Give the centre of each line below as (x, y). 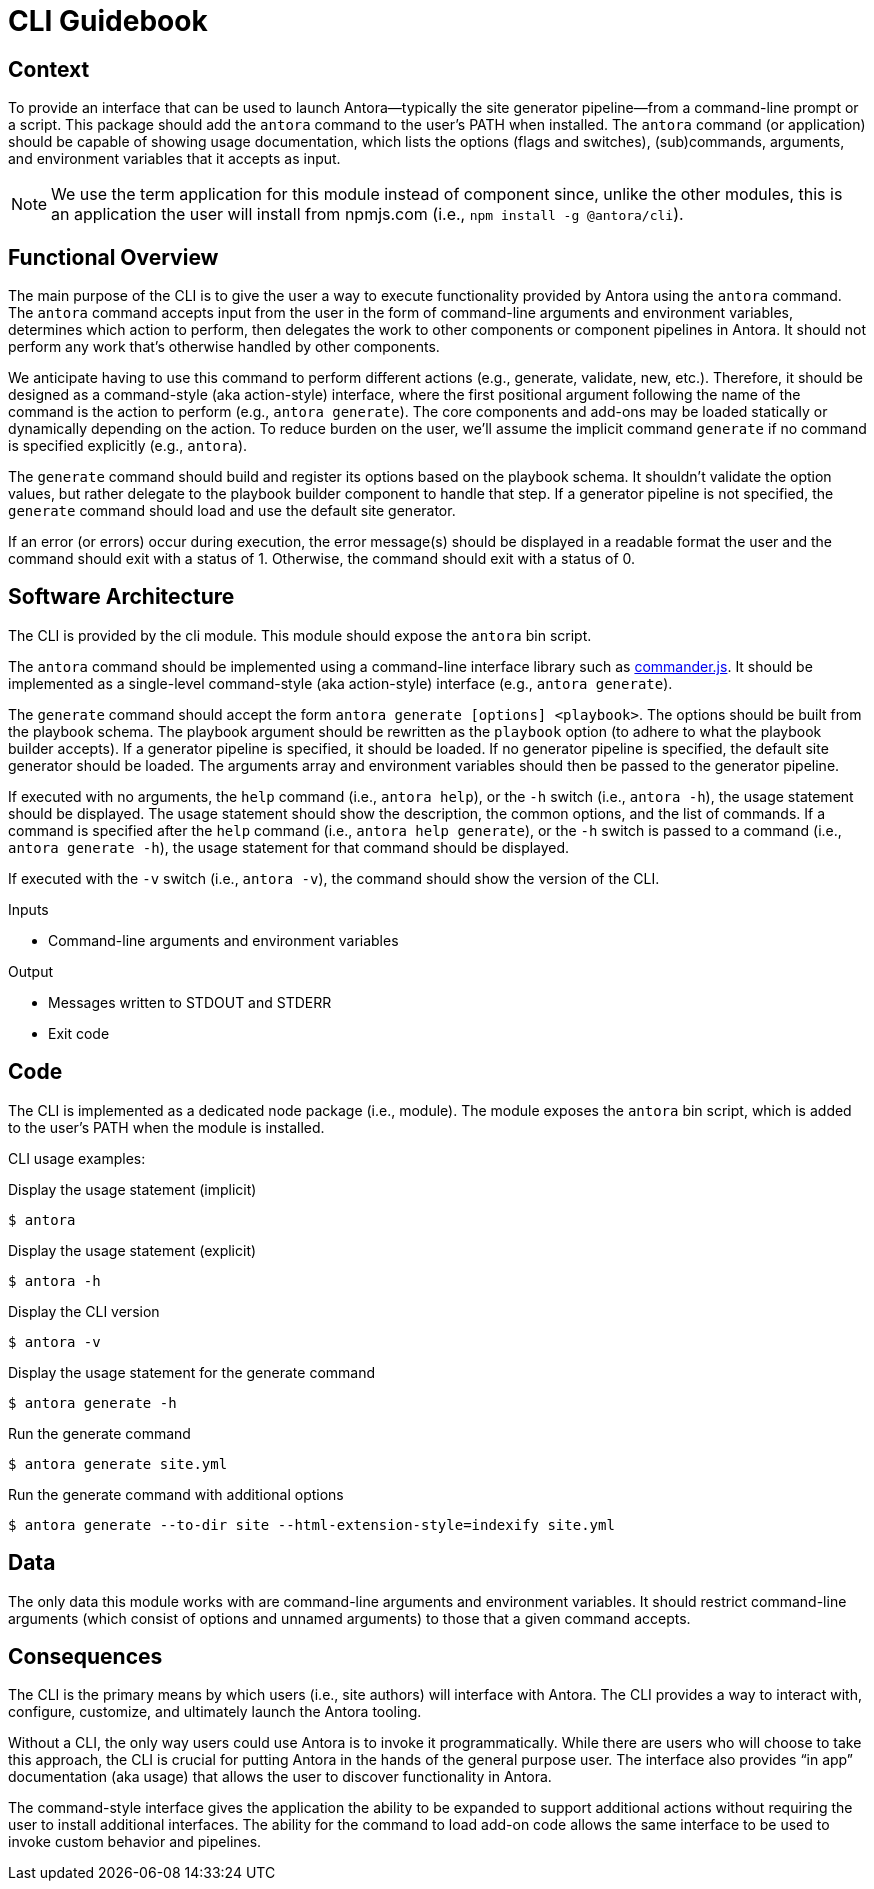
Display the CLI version (84, 1311)
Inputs (28, 909)
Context (49, 69)
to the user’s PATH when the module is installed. (166, 1127)
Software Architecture (121, 597)
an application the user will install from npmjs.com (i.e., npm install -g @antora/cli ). (367, 214)
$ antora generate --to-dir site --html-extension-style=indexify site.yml (311, 1524)
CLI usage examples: (77, 1158)
